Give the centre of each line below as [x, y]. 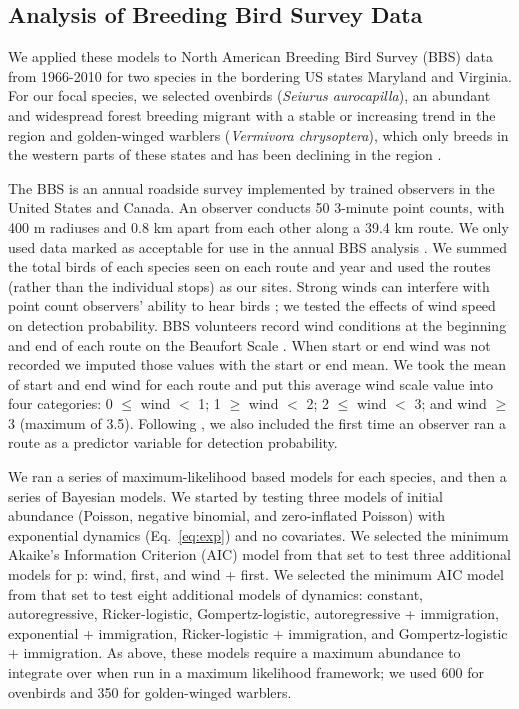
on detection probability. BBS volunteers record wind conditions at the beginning [257, 324]
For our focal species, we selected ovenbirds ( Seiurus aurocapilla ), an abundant [249, 95]
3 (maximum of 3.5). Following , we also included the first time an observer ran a [257, 422]
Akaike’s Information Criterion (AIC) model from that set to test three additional [259, 554]
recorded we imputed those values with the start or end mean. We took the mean [257, 364]
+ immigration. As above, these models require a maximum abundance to [234, 652]
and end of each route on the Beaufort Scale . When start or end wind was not [249, 344]
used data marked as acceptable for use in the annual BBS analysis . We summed [258, 246]
